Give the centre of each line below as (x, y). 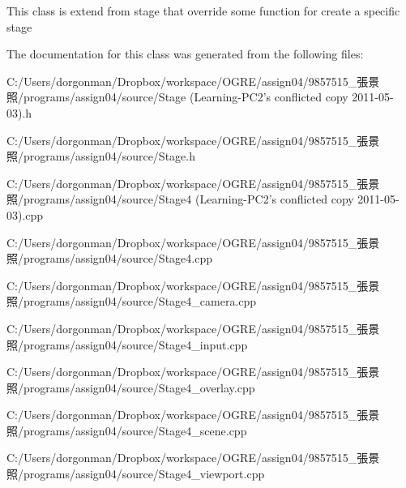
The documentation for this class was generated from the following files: (185, 54)
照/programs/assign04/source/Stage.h (101, 156)
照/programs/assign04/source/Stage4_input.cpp (127, 344)
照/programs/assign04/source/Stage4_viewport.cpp (136, 474)
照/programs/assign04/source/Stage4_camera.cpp (132, 301)
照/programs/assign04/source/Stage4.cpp (109, 258)
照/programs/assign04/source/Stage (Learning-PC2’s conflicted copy (177, 97)
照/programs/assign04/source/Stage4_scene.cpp (127, 430)
